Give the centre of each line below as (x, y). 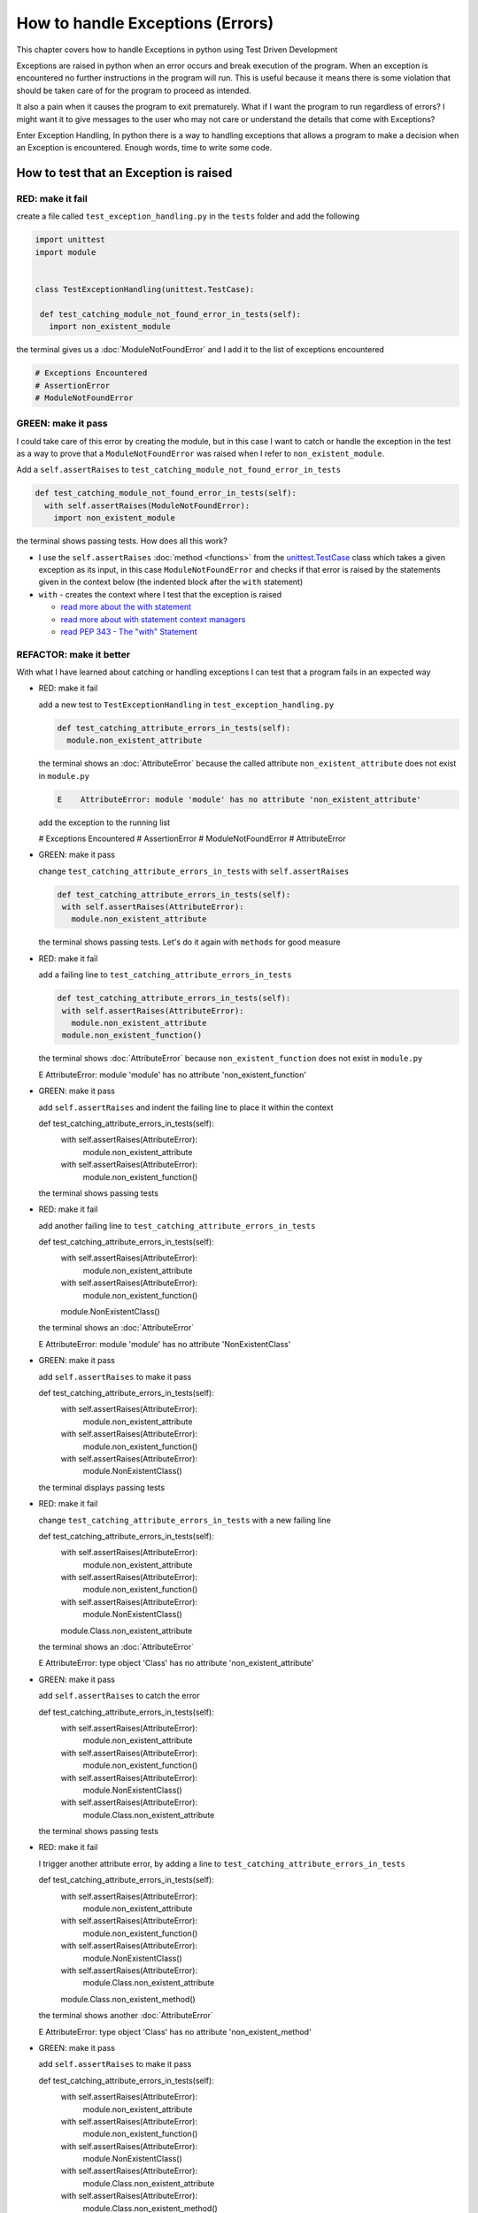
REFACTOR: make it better (73, 654)
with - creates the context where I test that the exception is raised (160, 594)
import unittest (70, 240)
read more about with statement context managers (153, 619)
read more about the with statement (126, 607)
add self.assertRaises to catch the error (119, 1696)
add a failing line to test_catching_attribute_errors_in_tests (165, 975)
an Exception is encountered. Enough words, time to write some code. (144, 148)
